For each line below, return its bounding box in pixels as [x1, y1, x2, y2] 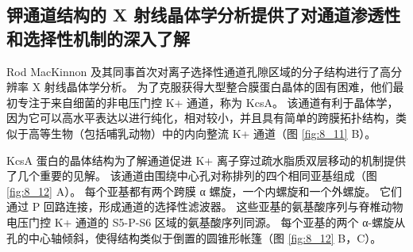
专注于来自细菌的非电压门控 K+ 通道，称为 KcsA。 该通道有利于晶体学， [17, 94, 399, 110]
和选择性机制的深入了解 [6, 25, 190, 50]
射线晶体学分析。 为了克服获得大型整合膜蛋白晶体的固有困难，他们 [44, 78, 393, 95]
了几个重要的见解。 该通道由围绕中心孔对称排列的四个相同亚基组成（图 [6, 167, 377, 184]
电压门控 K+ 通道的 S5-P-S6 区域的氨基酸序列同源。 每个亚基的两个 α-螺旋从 [6, 213, 406, 230]
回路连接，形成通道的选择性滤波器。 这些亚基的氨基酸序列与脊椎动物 [43, 198, 403, 215]
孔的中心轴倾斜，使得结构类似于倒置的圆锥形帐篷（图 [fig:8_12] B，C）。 [6, 229, 382, 246]
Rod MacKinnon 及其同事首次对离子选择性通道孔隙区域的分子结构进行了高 [6, 63, 391, 79]
